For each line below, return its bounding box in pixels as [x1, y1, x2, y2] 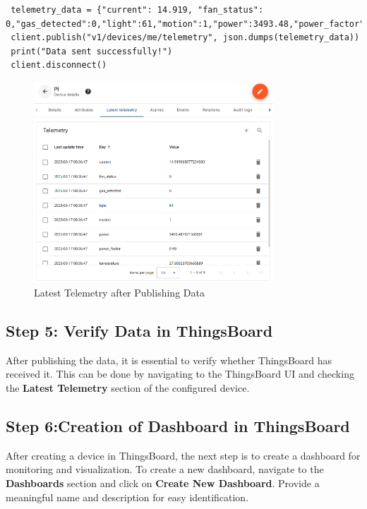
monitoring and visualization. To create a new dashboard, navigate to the [6, 462, 324, 477]
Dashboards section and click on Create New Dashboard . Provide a [6, 475, 320, 490]
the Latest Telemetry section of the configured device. [6, 381, 250, 395]
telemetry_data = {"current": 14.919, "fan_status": [11, 5, 264, 15]
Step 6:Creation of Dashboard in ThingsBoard [6, 414, 350, 436]
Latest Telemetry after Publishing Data [34, 285, 205, 300]
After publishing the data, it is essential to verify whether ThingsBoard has [6, 352, 332, 367]
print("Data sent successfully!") [11, 46, 173, 56]
